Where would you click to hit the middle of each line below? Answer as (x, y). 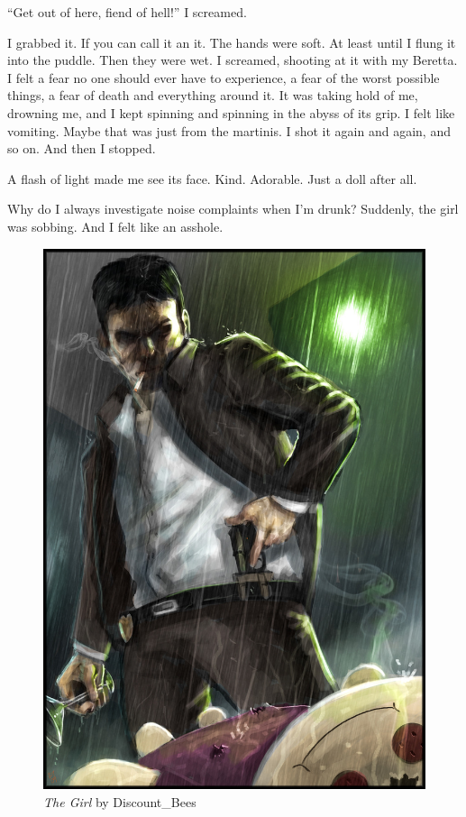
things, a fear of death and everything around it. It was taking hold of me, (213, 95)
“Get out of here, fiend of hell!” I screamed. (127, 12)
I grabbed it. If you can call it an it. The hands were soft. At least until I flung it (232, 42)
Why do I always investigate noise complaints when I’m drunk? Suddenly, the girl (233, 209)
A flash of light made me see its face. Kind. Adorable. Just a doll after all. (212, 178)
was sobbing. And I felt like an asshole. (115, 226)
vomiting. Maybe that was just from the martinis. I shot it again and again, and (229, 130)
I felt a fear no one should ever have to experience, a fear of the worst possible (224, 77)
